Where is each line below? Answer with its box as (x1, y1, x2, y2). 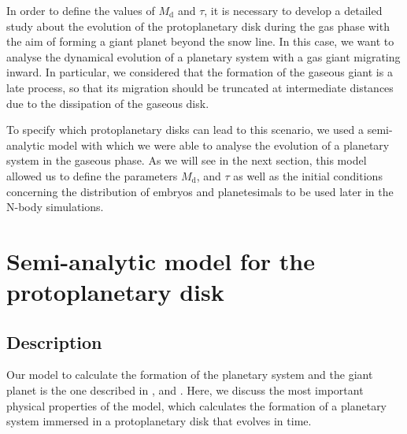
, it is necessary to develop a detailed (204, 2, 383, 18)
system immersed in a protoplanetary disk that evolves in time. (6, 413, 312, 429)
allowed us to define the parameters (6, 167, 178, 184)
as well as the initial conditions (233, 167, 383, 184)
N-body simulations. (6, 198, 104, 215)
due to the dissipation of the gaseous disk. (6, 95, 209, 111)
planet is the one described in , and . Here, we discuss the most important (6, 382, 364, 399)
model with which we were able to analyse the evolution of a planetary (48, 136, 390, 153)
